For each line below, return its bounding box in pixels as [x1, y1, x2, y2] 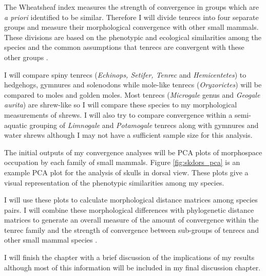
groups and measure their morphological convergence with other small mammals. [4, 22, 259, 32]
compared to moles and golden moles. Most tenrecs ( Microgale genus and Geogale [4, 89, 260, 100]
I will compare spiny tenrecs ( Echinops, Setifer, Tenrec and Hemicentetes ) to [4, 69, 246, 80]
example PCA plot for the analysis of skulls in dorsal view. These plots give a [4, 167, 249, 177]
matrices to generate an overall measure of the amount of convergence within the [4, 214, 259, 225]
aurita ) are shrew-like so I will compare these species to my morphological [4, 99, 237, 110]
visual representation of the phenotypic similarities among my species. [4, 177, 224, 188]
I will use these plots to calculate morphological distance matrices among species [4, 194, 258, 205]
